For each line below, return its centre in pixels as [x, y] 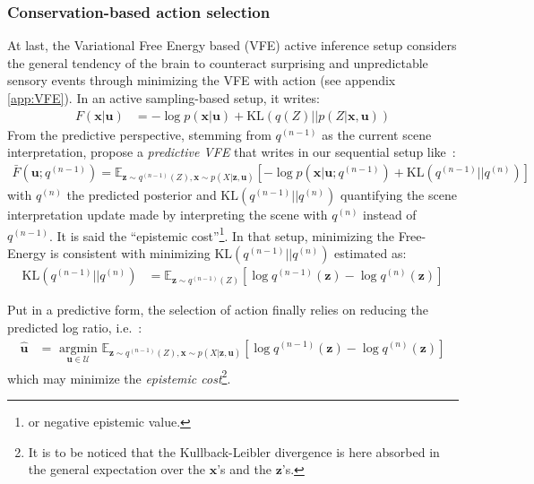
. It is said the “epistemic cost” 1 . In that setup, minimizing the [222, 234]
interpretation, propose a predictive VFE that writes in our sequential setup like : [232, 152]
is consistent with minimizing [130, 252]
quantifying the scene [398, 195]
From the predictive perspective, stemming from [139, 134]
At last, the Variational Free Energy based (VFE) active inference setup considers [232, 45]
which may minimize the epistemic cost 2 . [119, 376]
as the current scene [377, 134]
